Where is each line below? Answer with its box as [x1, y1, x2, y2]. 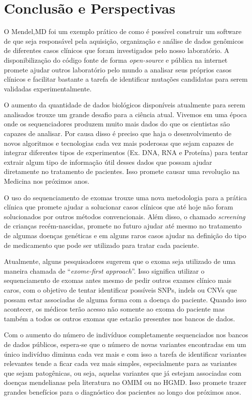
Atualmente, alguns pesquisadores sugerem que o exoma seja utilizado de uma [4, 256, 236, 266]
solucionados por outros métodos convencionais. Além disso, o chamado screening [4, 211, 245, 221]
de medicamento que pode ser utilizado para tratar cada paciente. [4, 240, 199, 250]
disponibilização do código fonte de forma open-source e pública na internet [4, 54, 228, 65]
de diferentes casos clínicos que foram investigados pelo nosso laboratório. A [4, 45, 230, 55]
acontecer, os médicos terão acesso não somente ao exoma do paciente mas [4, 304, 225, 314]
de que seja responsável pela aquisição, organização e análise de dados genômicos [4, 35, 244, 46]
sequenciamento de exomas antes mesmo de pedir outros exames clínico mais [4, 275, 232, 285]
